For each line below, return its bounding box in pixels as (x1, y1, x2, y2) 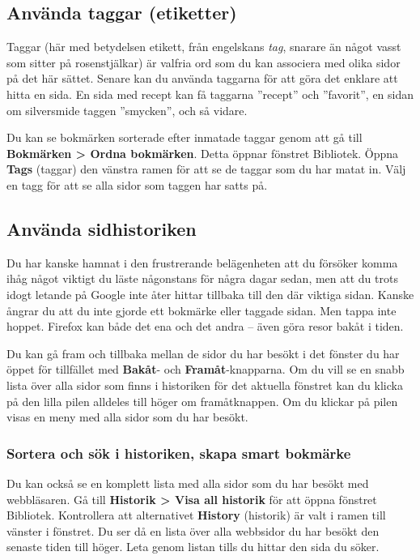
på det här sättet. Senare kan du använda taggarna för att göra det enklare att (6, 70, 398, 87)
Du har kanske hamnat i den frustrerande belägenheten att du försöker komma (6, 254, 398, 271)
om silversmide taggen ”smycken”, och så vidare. (6, 101, 248, 118)
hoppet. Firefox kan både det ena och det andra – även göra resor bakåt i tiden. (6, 318, 404, 335)
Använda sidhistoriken (6, 216, 197, 241)
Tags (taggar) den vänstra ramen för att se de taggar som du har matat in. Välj (6, 160, 406, 177)
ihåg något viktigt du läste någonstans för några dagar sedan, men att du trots (6, 270, 398, 287)
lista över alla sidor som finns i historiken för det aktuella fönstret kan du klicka (6, 376, 403, 393)
